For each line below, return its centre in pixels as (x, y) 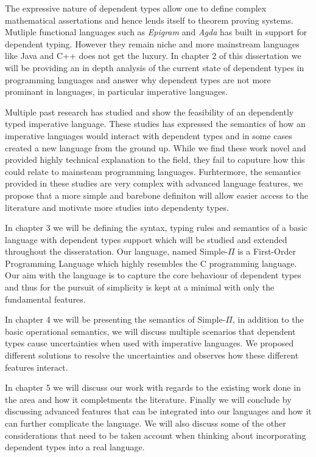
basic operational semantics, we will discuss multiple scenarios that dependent (150, 331)
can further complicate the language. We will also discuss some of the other (146, 423)
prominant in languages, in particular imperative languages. (116, 91)
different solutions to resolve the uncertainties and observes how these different (152, 355)
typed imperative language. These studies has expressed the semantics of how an (155, 124)
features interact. (37, 367)
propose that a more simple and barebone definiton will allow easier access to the (156, 195)
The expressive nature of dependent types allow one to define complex (136, 8)
